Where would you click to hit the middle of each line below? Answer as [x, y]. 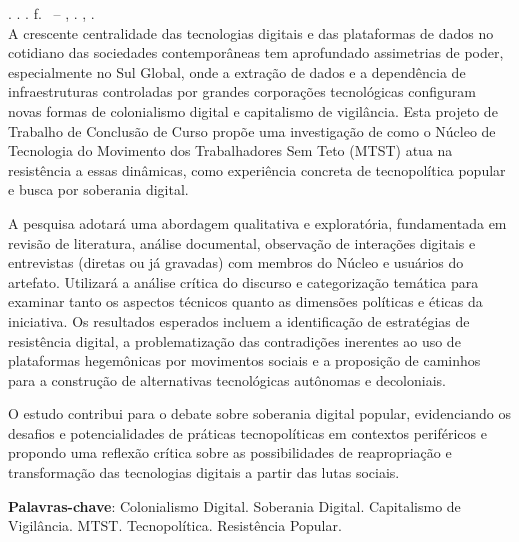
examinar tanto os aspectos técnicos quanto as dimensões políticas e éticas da [245, 301]
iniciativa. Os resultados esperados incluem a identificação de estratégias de [239, 320]
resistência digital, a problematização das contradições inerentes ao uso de [234, 340]
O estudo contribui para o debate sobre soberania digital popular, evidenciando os [260, 413]
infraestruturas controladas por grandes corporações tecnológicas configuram [242, 91]
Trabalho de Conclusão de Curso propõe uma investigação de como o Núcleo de [252, 130]
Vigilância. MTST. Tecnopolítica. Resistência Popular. [175, 525]
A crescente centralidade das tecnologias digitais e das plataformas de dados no [251, 32]
